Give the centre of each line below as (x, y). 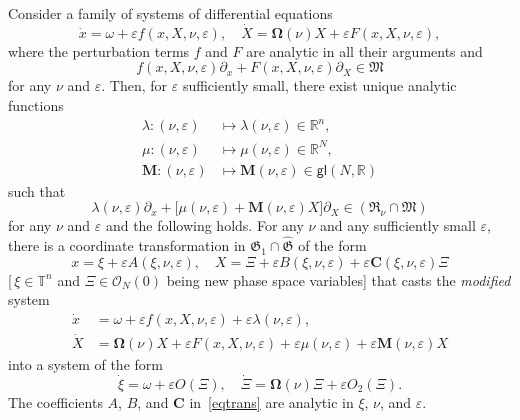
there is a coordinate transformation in (127, 245)
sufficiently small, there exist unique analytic (319, 85)
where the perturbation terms (99, 50)
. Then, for (134, 85)
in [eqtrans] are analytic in (271, 401)
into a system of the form (85, 364)
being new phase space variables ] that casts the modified (338, 279)
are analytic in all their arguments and (364, 50)
